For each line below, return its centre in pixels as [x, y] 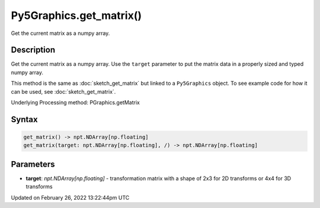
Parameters [33, 164]
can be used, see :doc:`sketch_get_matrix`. [63, 91]
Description [33, 50]
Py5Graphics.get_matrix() [76, 15]
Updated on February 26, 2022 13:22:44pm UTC [70, 197]
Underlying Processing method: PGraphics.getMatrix [76, 103]
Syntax [24, 119]
